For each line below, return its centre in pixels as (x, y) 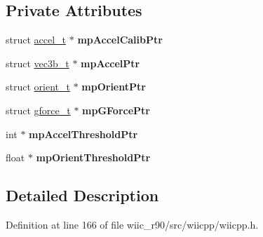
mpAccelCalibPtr (120, 40)
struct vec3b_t (38, 63)
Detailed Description (82, 195)
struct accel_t (36, 40)
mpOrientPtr (114, 87)
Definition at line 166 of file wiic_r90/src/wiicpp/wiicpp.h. (132, 224)
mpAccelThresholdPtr (83, 134)
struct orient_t (38, 87)
